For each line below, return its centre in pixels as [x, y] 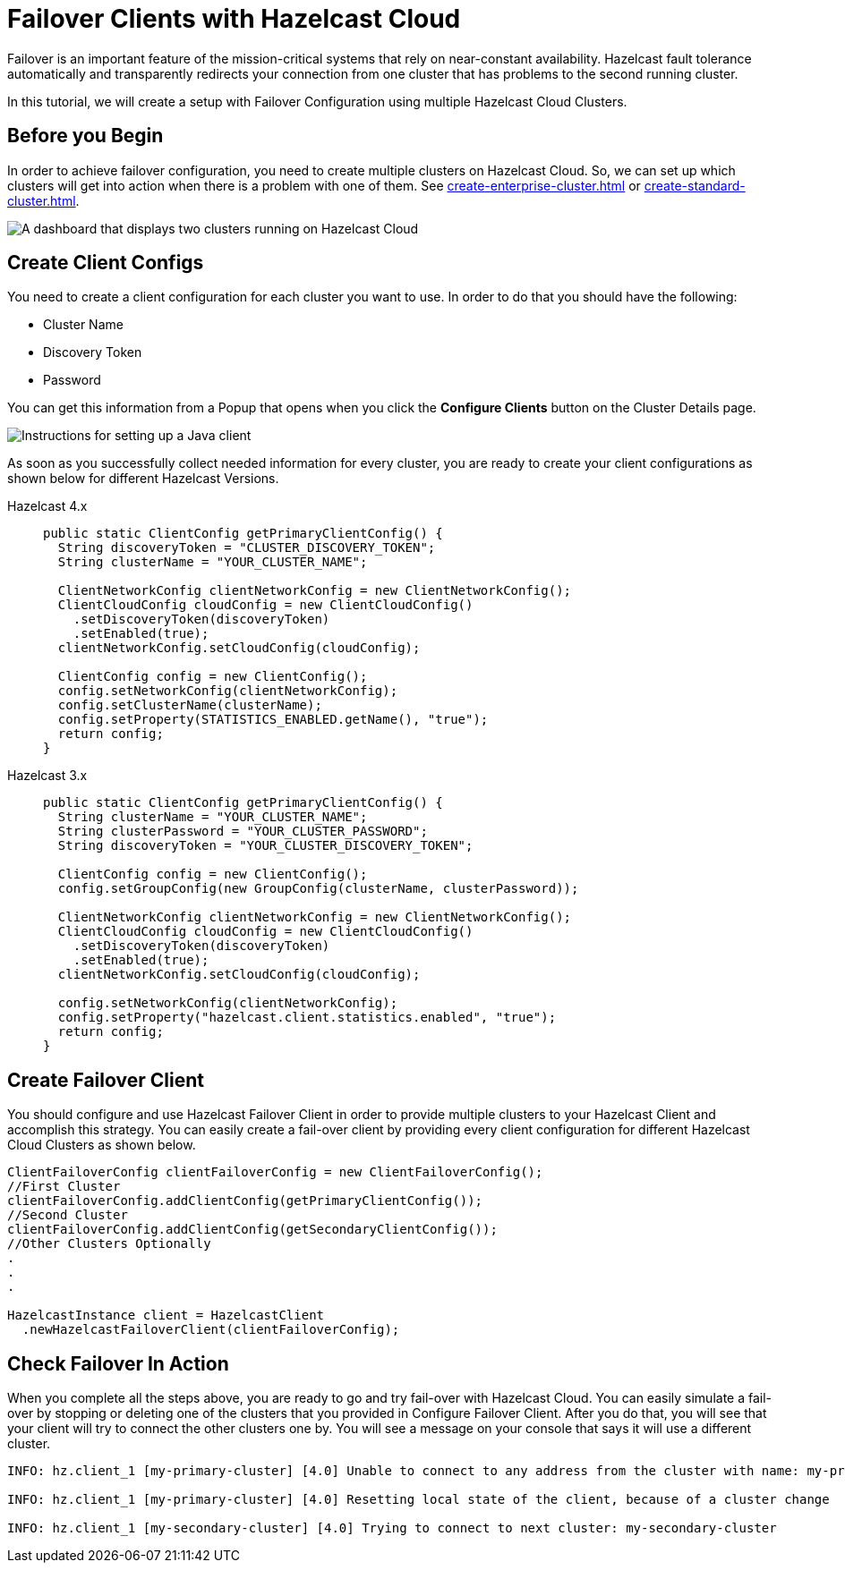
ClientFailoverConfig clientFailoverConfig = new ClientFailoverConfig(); [275, 1172]
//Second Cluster [68, 1215]
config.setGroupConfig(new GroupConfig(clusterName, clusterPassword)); [318, 889]
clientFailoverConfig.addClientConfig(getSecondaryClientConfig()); [252, 1230]
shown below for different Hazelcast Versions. [143, 479]
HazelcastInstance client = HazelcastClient [166, 1315]
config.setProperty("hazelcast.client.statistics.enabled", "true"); [307, 1018]
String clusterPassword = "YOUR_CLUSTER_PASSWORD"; [243, 832]
